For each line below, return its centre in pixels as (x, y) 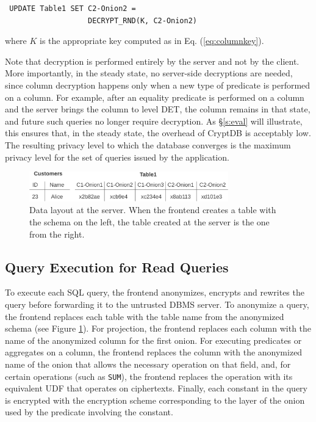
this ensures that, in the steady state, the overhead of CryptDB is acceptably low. (158, 133)
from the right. (57, 234)
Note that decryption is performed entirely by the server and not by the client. (152, 61)
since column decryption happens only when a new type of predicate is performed (158, 85)
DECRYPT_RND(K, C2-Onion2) (143, 20)
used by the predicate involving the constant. (89, 412)
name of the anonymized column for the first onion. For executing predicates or (153, 340)
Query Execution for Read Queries (117, 267)
